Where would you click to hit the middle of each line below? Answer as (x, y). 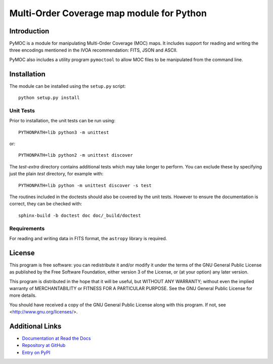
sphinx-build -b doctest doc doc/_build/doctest (80, 215)
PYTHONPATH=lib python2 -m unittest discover (76, 155)
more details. (23, 295)
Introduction (29, 31)
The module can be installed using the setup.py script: (67, 86)
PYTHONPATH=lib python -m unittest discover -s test (85, 185)
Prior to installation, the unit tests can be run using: (62, 121)
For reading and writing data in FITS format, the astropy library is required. (88, 238)
